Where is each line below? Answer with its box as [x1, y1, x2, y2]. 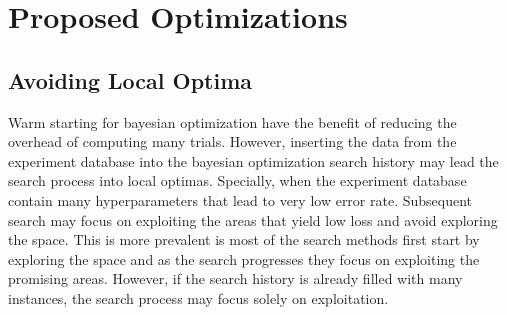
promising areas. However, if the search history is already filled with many [8, 268, 463, 289]
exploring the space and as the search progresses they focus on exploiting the [8, 248, 480, 269]
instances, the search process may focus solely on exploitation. [8, 287, 389, 308]
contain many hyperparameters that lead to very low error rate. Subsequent [8, 189, 473, 210]
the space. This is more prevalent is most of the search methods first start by [8, 229, 480, 250]
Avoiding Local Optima [8, 64, 253, 95]
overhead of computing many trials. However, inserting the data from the [8, 131, 457, 152]
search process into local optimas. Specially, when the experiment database [8, 170, 467, 191]
